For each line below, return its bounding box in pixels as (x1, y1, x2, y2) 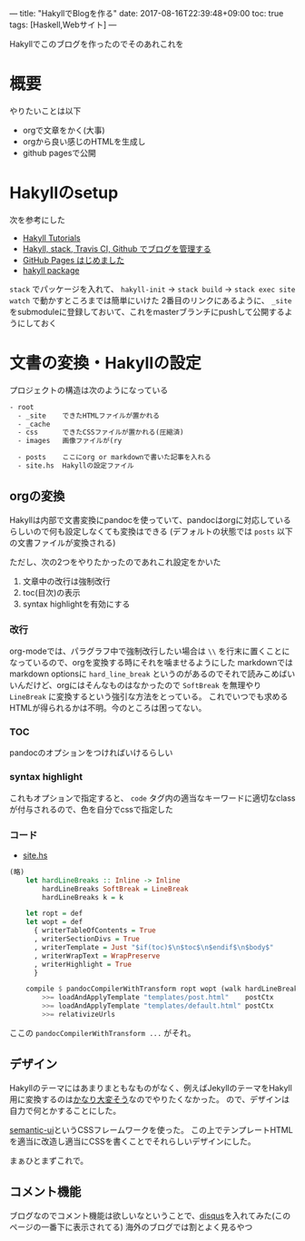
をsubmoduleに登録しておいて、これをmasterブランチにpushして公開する (9, 306, 285, 317)
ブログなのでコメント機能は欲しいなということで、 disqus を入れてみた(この (9, 1210, 291, 1221)
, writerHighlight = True (33, 960, 132, 969)
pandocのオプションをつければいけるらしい (9, 747, 173, 758)
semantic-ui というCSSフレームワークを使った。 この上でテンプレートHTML (9, 1124, 293, 1135)
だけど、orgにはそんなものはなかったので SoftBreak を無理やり (25, 680, 261, 691)
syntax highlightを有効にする (22, 598, 131, 609)
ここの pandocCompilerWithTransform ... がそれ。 (9, 1027, 196, 1038)
